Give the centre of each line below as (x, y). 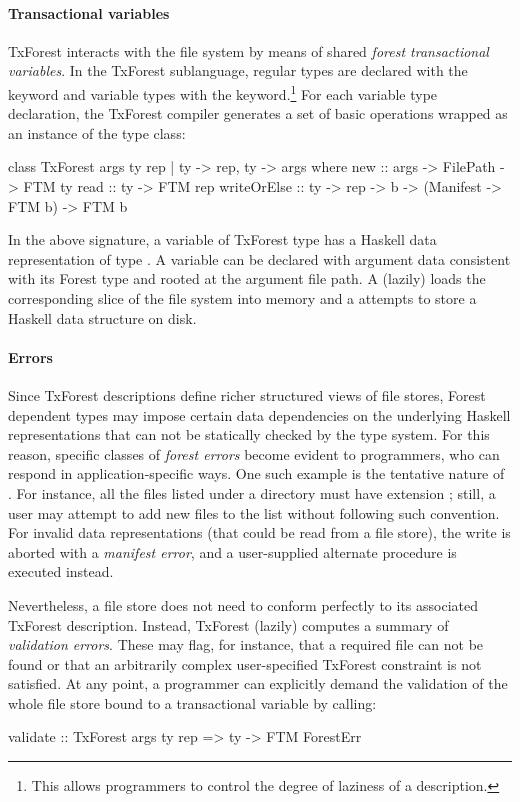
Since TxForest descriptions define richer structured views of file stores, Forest (247, 394)
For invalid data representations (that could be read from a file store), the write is (259, 532)
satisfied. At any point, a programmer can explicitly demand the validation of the (258, 683)
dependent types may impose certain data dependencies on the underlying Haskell (259, 414)
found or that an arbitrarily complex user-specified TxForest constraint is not (245, 663)
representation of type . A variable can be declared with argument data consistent (259, 258)
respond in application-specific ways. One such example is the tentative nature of (256, 473)
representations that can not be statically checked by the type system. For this (249, 434)
